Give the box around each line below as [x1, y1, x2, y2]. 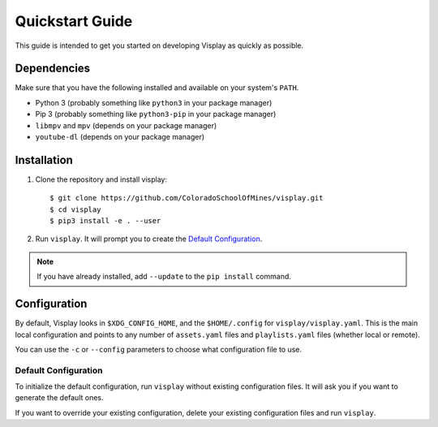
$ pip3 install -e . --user [49, 216, 161, 226]
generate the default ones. [15, 393, 105, 403]
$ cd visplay [49, 205, 101, 214]
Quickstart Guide [15, 12, 133, 30]
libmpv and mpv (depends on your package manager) [35, 120, 217, 130]
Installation [15, 153, 73, 166]
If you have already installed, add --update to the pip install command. [36, 272, 292, 282]
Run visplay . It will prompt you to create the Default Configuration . [35, 234, 263, 244]
